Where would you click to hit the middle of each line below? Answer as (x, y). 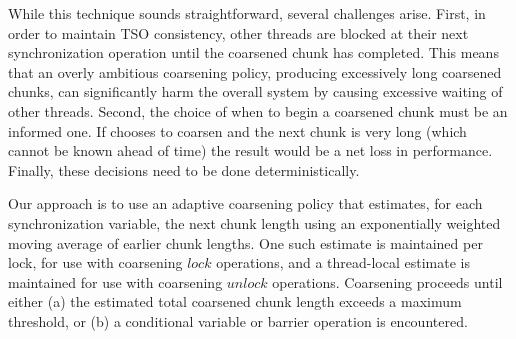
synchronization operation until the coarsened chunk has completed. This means (253, 52)
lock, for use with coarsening (95, 262)
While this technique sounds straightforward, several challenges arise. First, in (247, 13)
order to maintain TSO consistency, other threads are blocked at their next (238, 32)
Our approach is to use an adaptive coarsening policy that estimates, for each (245, 203)
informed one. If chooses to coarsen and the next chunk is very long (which (237, 130)
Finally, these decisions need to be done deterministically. (184, 169)
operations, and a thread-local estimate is (343, 262)
